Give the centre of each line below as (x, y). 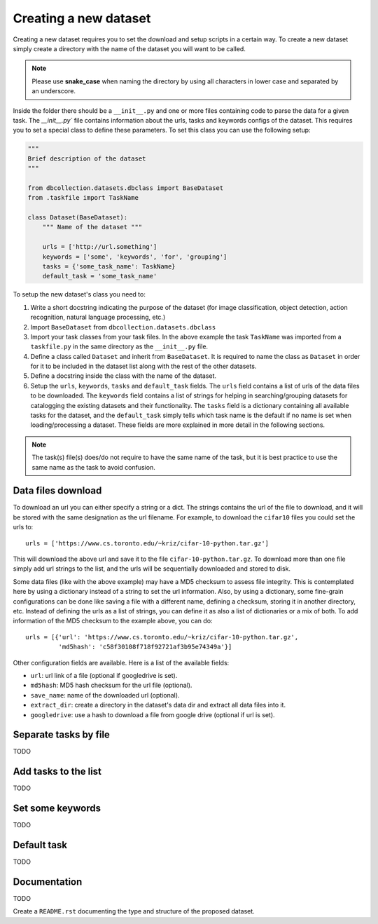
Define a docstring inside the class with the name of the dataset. (124, 376)
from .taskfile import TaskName (83, 198)
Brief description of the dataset (87, 158)
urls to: (23, 527)
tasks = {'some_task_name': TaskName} (109, 266)
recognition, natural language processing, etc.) (98, 317)
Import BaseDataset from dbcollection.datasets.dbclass (123, 327)
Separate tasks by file (61, 735)
